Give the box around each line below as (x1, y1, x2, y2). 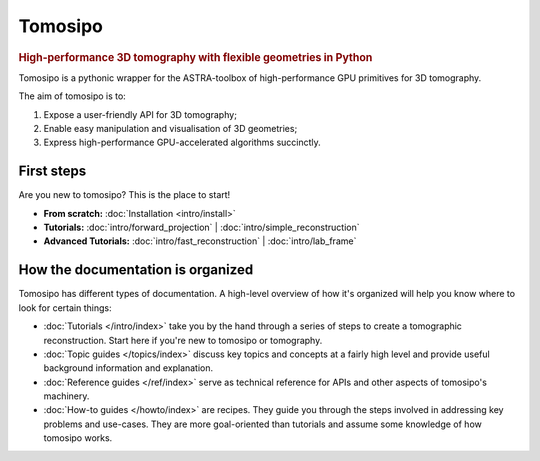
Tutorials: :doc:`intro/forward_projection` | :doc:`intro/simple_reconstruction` (43, 221, 360, 234)
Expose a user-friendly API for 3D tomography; (43, 108, 237, 120)
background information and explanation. (43, 362, 214, 374)
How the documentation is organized (18, 261, 254, 279)
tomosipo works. (43, 432, 113, 444)
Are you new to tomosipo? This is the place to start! (18, 189, 231, 201)
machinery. (43, 390, 90, 402)
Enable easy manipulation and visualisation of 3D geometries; (43, 122, 298, 134)
